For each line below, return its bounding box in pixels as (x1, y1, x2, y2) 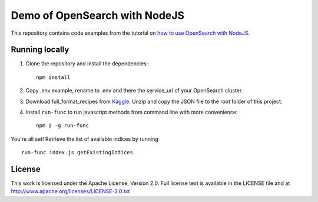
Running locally (11, 45, 69, 55)
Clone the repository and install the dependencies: (25, 60, 148, 67)
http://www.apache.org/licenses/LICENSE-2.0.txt (11, 188, 130, 195)
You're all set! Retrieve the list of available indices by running (11, 135, 158, 143)
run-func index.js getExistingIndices (21, 149, 134, 156)
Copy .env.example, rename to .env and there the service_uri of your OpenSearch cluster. (25, 87, 243, 94)
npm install (36, 74, 71, 81)
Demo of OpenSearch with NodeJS (11, 9, 185, 22)
